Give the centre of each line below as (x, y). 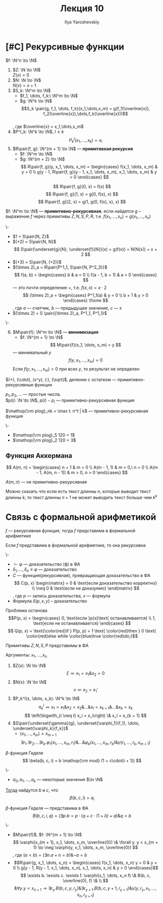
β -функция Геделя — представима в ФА (47, 808)
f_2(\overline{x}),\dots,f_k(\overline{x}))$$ (86, 114)
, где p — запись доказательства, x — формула (61, 596)
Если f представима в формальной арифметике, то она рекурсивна (76, 545)
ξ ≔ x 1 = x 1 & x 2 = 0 (85, 674)
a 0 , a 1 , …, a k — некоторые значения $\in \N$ (58, 780)
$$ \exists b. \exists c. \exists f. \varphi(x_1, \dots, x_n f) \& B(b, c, (86, 876)
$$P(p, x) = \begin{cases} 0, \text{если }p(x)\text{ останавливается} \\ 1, (82, 618)
